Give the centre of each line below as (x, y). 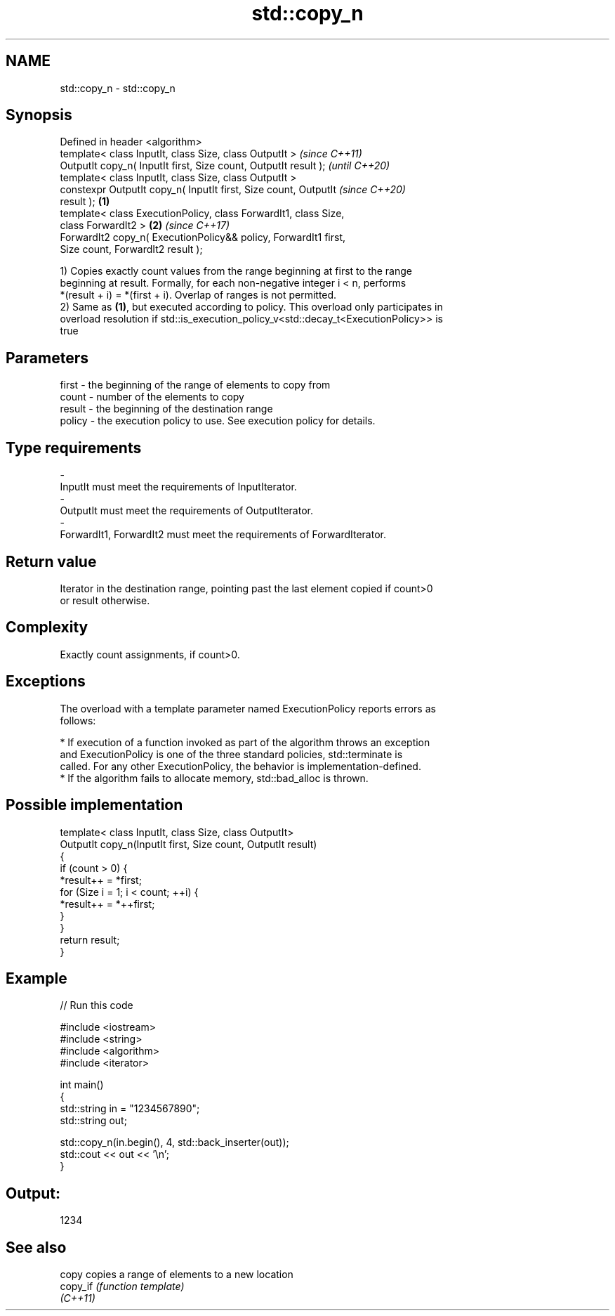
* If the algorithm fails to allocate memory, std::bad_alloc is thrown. (214, 778)
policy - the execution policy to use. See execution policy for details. (218, 421)
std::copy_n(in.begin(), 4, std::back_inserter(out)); (174, 1142)
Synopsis (39, 115)
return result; (90, 939)
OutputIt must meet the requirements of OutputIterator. (186, 511)
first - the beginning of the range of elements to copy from (195, 385)
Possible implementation (94, 805)
